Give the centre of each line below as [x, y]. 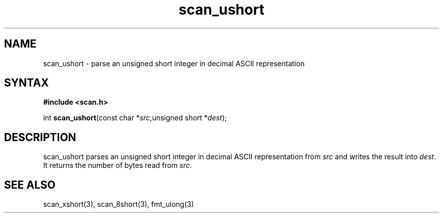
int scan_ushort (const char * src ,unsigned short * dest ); [135, 118]
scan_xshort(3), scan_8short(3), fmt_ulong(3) [119, 204]
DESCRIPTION [40, 137]
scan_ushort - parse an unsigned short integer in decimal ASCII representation [174, 63]
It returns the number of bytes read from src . [118, 165]
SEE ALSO [30, 185]
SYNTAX [27, 83]
